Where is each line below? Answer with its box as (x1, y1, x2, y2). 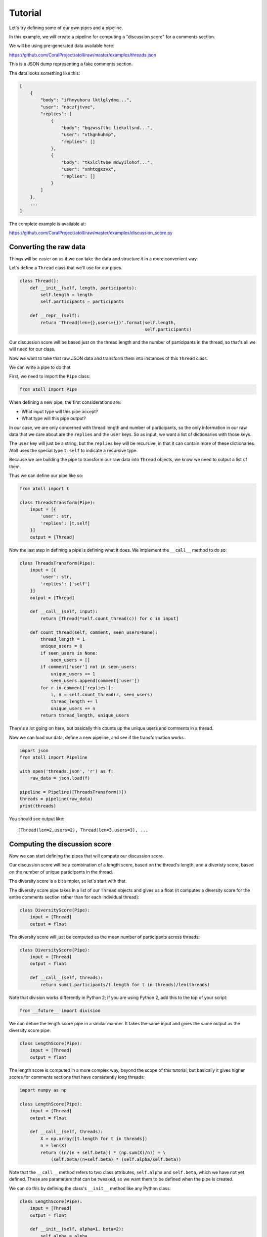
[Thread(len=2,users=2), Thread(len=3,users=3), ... (18, 827, 148, 833)
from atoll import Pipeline (19, 755, 88, 760)
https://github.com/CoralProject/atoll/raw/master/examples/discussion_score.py (9, 230, 173, 236)
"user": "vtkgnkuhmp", (61, 132, 116, 138)
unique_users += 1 (50, 671, 96, 676)
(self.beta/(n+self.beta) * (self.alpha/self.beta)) (50, 1157, 181, 1162)
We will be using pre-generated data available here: (9, 43, 115, 49)
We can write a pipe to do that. (9, 364, 72, 371)
